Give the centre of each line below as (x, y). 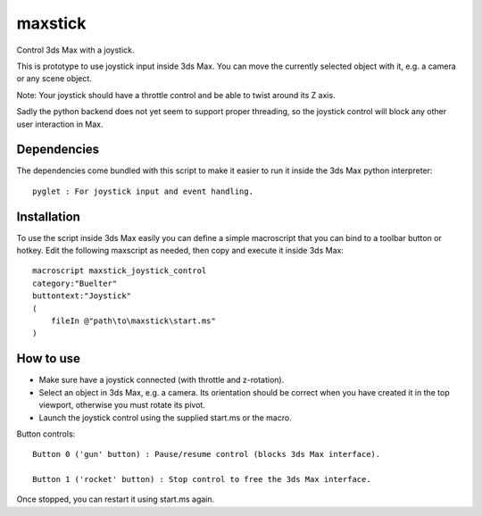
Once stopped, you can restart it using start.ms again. (116, 499)
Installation (48, 216)
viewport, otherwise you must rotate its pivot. (122, 405)
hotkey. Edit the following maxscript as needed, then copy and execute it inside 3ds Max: (180, 251)
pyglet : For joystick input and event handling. (143, 191)
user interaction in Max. (60, 124)
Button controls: (46, 434)
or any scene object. (54, 79)
